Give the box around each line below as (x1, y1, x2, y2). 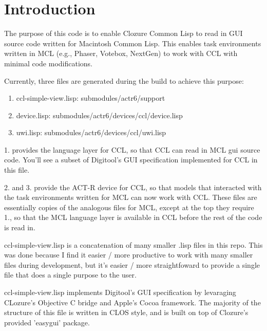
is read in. (4, 222, 35, 233)
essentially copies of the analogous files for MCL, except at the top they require (4, 201, 254, 212)
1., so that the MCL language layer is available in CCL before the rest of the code (4, 212, 262, 223)
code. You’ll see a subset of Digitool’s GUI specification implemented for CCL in (4, 154, 258, 165)
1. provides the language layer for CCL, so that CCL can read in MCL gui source (4, 144, 260, 155)
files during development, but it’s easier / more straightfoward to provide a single (4, 259, 260, 270)
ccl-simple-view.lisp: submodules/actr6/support (16, 93, 165, 103)
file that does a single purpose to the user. (4, 269, 137, 280)
